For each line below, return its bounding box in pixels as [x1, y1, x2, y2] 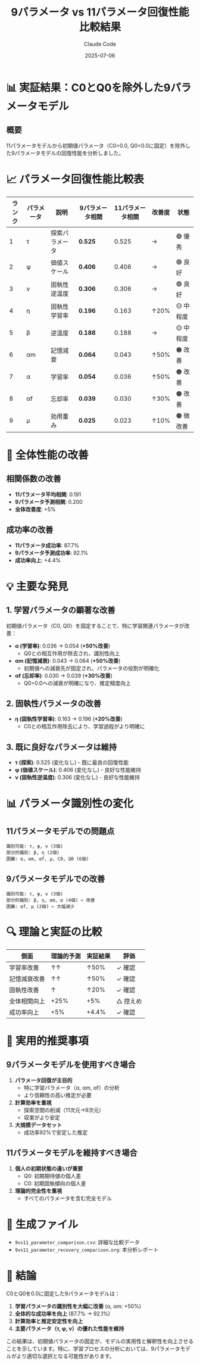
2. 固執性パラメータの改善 [6, 698, 101, 709]
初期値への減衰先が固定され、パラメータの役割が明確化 [23, 665, 160, 672]
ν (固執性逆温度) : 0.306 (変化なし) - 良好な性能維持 [14, 774, 140, 781]
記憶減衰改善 [9, 974, 46, 983]
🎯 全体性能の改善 [6, 448, 89, 462]
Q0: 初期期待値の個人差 [23, 1172, 82, 1179]
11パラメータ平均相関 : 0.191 [14, 491, 82, 498]
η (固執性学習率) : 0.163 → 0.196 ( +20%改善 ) [14, 715, 123, 722]
